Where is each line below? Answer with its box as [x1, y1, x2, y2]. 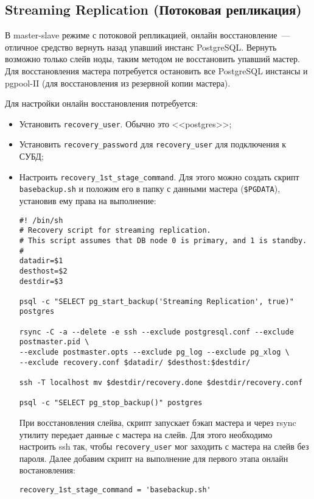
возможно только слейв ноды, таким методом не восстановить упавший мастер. [5, 52, 300, 65]
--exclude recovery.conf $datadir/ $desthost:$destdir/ [19, 358, 251, 367]
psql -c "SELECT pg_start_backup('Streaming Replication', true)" [19, 297, 294, 306]
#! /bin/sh [19, 216, 63, 225]
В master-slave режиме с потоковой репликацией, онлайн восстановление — [5, 29, 290, 41]
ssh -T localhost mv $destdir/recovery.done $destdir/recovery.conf [19, 378, 303, 388]
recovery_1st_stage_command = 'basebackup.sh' [19, 486, 211, 495]
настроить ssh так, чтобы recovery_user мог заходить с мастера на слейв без [19, 440, 309, 453]
